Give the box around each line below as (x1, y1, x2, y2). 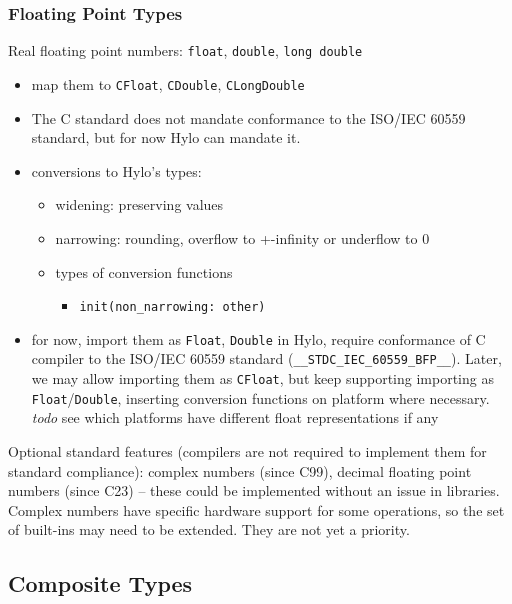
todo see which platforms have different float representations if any (31, 407, 439, 428)
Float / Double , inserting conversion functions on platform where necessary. (31, 387, 490, 408)
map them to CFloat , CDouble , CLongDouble (31, 73, 305, 94)
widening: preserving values (55, 194, 224, 215)
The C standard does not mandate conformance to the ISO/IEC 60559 (31, 107, 466, 128)
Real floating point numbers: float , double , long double (8, 40, 363, 61)
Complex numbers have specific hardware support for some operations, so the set (8, 499, 505, 520)
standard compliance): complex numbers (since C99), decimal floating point (8, 460, 472, 481)
